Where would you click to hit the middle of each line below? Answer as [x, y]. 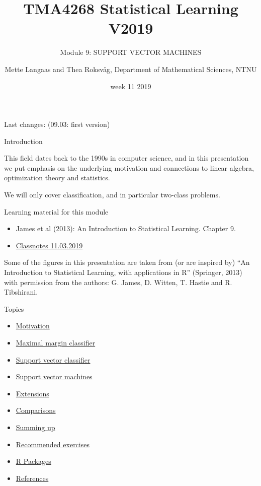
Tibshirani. [21, 292]
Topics [14, 308]
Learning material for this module [56, 211]
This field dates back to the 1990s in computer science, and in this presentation [126, 158]
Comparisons [36, 410]
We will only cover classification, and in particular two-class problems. [112, 195]
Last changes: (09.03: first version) [57, 124]
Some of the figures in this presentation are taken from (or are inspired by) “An [127, 262]
